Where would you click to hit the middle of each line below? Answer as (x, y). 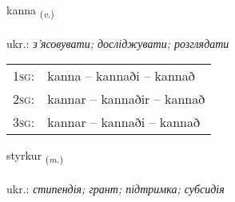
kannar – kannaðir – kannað (126, 99)
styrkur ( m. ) (35, 156)
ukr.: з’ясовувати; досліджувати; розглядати (118, 43)
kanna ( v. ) (30, 11)
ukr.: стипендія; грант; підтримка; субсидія (116, 189)
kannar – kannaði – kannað (123, 122)
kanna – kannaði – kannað (121, 76)
